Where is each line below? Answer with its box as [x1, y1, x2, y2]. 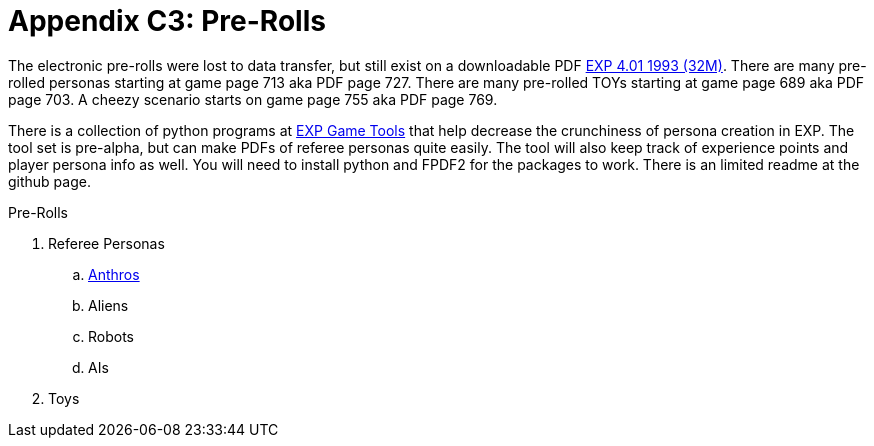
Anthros [88, 265, 140, 283]
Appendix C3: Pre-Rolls [8, 4, 326, 38]
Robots [88, 327, 134, 345]
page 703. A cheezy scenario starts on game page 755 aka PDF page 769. [8, 90, 498, 108]
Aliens [88, 296, 129, 314]
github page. [8, 172, 91, 190]
